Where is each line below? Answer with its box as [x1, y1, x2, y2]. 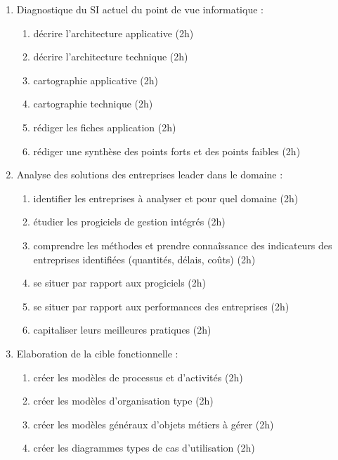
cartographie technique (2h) [33, 96, 153, 111]
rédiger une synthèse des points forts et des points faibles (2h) [33, 143, 301, 158]
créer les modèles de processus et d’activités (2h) [33, 369, 243, 384]
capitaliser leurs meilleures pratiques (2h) [33, 322, 212, 337]
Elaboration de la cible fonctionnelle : [16, 346, 178, 360]
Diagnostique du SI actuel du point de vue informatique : [16, 2, 264, 16]
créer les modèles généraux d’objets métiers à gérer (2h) [33, 416, 274, 431]
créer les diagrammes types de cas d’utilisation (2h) [33, 440, 255, 455]
